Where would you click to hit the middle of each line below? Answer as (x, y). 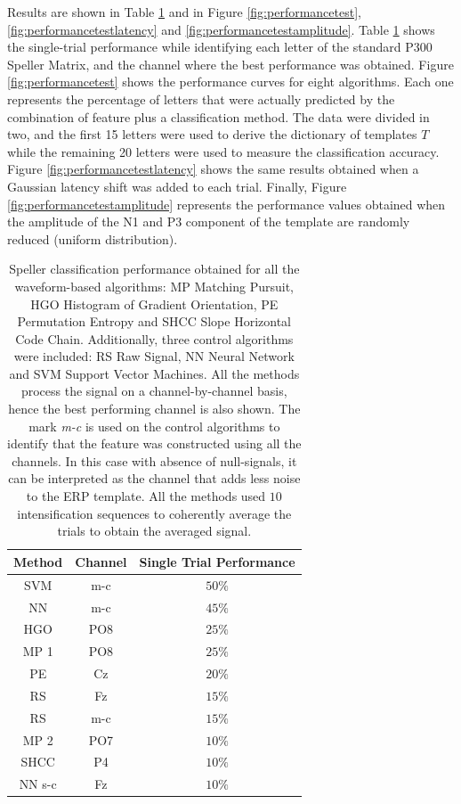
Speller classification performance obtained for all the (154, 269)
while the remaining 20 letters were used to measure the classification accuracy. (223, 151)
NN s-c (38, 784)
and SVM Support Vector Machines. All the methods (154, 373)
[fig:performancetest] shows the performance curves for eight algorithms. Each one (230, 82)
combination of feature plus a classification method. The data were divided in (218, 116)
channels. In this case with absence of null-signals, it (154, 460)
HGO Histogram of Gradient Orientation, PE (154, 304)
